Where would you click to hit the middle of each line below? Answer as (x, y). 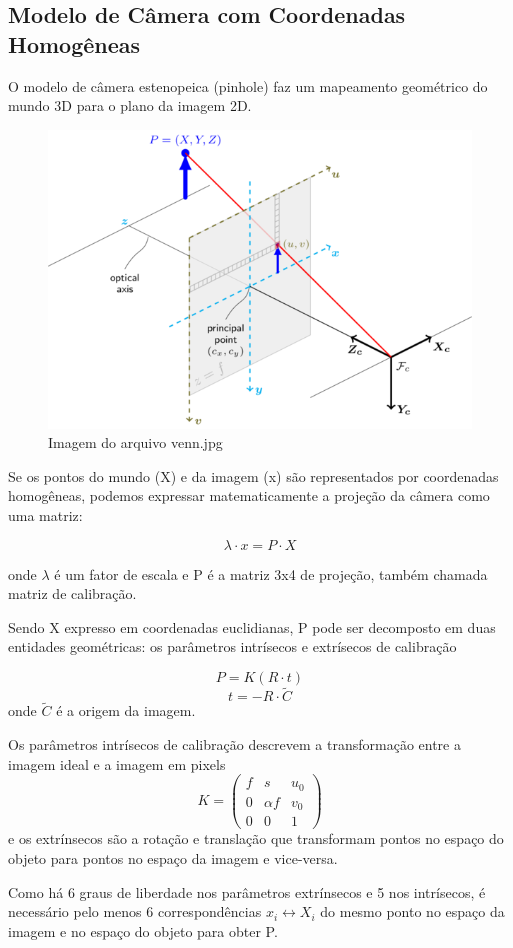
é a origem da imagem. (126, 710)
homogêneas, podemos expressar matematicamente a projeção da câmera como (249, 495)
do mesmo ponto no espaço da (412, 911)
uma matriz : (45, 515)
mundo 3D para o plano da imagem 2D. (130, 105)
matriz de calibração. (72, 593)
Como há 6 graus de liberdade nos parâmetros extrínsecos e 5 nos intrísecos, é (247, 891)
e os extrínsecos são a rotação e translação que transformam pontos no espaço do (256, 838)
